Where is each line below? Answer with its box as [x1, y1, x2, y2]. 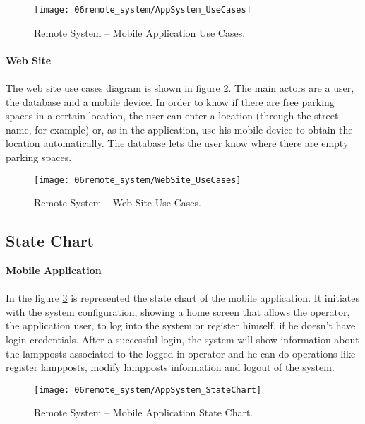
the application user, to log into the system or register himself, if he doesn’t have [6, 318, 356, 333]
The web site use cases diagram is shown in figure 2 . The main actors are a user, [6, 81, 354, 95]
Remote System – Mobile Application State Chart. [34, 405, 253, 420]
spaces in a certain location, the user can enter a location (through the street [6, 108, 339, 123]
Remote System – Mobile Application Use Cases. [34, 25, 246, 40]
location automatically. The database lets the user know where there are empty [6, 136, 349, 151]
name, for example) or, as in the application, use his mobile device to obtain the [6, 122, 353, 136]
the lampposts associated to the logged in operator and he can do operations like [6, 346, 356, 360]
